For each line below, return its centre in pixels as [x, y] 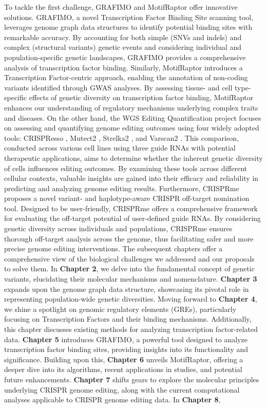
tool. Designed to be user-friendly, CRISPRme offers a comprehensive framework [131, 208]
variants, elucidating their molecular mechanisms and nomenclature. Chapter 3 [131, 279]
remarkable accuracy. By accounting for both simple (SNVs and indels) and [123, 37]
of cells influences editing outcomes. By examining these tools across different [126, 168]
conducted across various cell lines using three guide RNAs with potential [120, 148]
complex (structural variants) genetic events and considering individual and [123, 47]
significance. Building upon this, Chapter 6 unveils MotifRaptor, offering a [124, 359]
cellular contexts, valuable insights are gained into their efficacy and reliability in [131, 178]
